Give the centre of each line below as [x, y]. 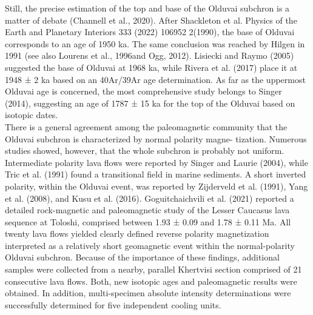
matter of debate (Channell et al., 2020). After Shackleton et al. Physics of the [151, 20]
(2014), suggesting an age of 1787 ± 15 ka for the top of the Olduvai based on [150, 103]
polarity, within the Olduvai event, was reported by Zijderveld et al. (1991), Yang [156, 186]
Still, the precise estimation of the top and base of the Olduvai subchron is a [147, 8]
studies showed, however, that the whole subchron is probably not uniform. [145, 151]
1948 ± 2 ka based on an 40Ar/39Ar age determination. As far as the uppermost [155, 79]
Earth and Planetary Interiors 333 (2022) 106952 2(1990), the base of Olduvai [150, 32]
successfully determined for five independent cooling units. [113, 304]
